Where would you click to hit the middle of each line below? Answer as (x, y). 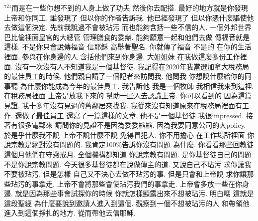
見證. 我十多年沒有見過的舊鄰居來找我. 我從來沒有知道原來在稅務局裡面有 (123, 105)
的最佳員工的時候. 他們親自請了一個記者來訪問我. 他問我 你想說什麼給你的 (124, 76)
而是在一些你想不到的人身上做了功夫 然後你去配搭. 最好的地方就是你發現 (130, 7)
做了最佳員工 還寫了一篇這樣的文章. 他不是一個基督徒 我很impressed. (133, 115)
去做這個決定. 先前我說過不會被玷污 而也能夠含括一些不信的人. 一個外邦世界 (128, 27)
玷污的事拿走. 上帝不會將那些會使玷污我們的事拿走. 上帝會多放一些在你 (127, 183)
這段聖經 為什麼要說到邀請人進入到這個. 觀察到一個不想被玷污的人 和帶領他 (127, 203)
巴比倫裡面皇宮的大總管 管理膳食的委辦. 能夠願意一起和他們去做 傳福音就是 (127, 37)
